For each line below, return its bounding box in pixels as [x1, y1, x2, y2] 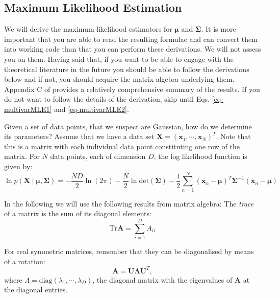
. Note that [216, 131, 251, 142]
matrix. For [4, 151, 40, 162]
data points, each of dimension [50, 151, 146, 162]
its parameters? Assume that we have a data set [4, 131, 155, 142]
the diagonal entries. [4, 284, 68, 295]
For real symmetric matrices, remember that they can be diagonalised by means [4, 245, 254, 256]
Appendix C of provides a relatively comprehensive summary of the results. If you [4, 83, 260, 94]
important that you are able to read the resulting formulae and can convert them [4, 33, 258, 44]
